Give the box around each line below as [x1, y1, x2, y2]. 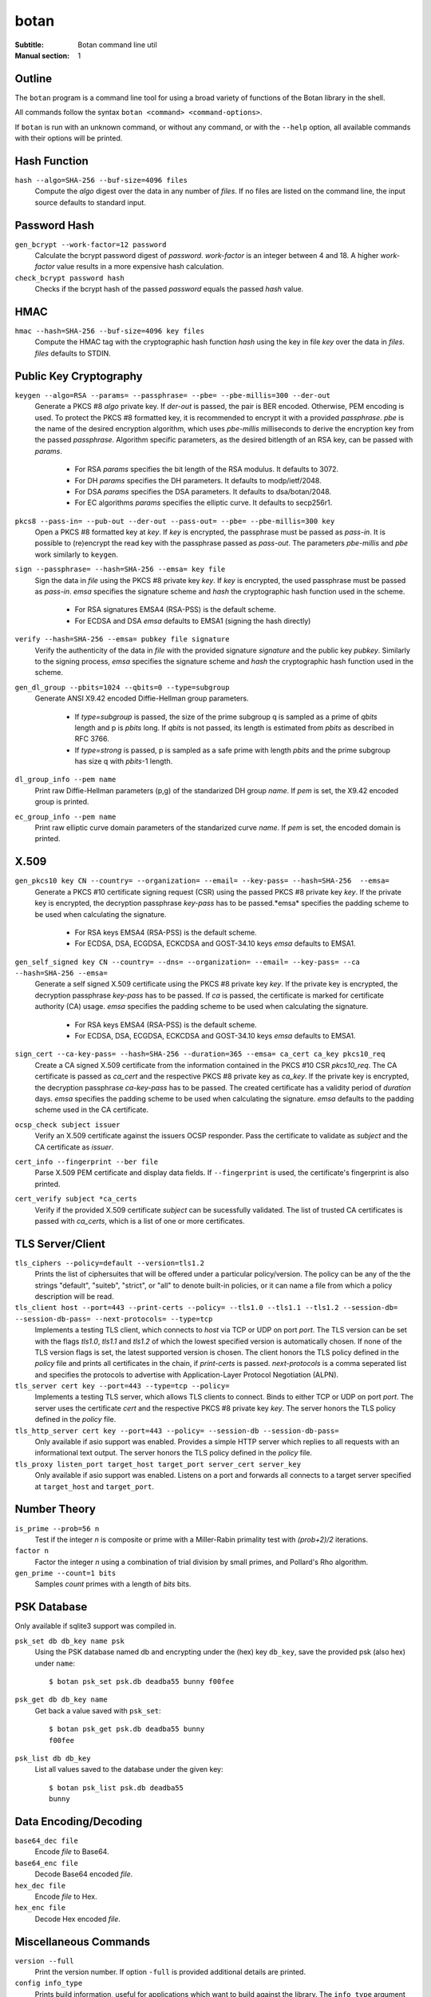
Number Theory [14, 1503, 96, 1516]
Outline [14, 72, 52, 85]
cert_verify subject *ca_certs [14, 1194, 137, 1204]
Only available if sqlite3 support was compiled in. [14, 1622, 176, 1631]
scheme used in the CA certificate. [34, 1105, 149, 1114]
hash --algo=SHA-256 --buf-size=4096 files [14, 176, 188, 185]
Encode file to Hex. [34, 1892, 97, 1901]
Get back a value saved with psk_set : [34, 1705, 161, 1715]
